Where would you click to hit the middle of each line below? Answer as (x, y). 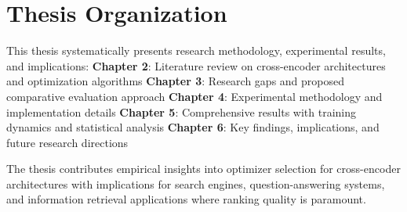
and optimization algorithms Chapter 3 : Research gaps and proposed (176, 81)
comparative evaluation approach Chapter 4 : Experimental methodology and (194, 96)
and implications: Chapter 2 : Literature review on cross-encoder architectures (196, 65)
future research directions (67, 142)
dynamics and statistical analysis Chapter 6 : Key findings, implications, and (193, 127)
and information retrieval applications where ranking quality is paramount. (186, 199)
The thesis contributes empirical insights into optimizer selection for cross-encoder (203, 169)
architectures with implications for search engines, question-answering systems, (196, 183)
